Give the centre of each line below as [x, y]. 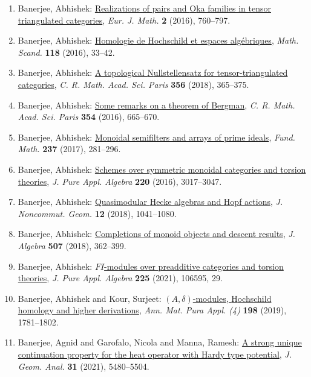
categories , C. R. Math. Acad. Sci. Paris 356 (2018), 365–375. [133, 84]
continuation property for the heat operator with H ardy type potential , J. [155, 354]
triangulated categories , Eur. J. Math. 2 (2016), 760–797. [124, 20]
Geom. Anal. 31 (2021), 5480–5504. [83, 366]
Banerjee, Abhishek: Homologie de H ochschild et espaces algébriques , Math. [158, 40]
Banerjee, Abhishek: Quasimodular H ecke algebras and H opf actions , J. [150, 202]
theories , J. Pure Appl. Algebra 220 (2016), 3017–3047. [120, 181]
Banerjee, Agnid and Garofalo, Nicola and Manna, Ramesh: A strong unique [160, 342]
